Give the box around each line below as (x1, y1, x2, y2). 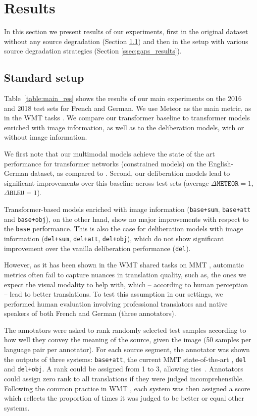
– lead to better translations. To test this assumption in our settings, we (4, 289, 223, 299)
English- (208, 158, 233, 168)
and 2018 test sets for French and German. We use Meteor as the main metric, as (4, 103, 252, 113)
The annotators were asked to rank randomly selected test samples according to (4, 324, 246, 335)
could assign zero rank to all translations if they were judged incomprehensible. (4, 373, 244, 383)
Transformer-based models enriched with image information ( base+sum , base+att (4, 204, 251, 214)
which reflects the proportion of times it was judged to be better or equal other (4, 393, 245, 403)
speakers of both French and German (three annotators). (4, 308, 176, 318)
